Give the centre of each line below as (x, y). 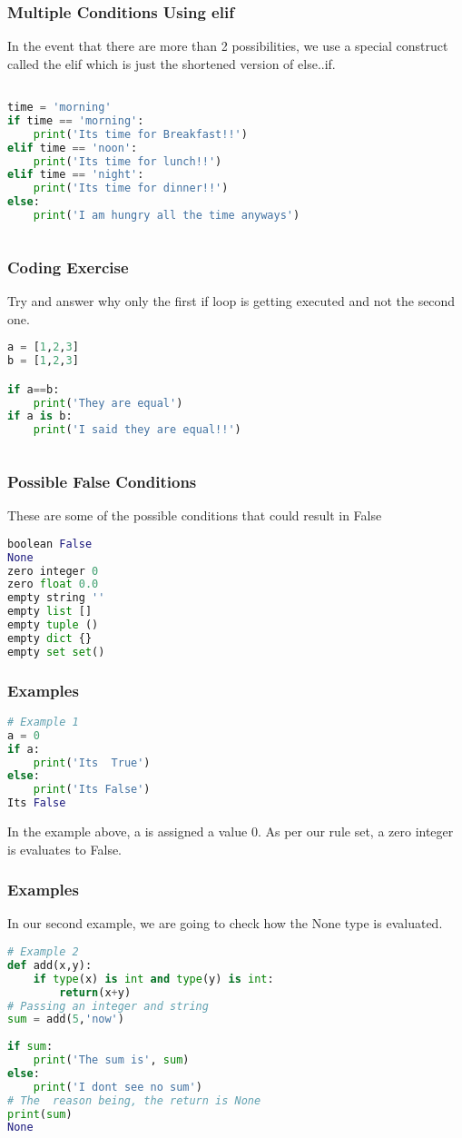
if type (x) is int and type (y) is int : (153, 979)
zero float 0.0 (53, 584)
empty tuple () (53, 625)
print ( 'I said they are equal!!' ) (137, 430)
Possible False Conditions (102, 481)
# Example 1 (43, 722)
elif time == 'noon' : (73, 148)
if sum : (30, 1047)
